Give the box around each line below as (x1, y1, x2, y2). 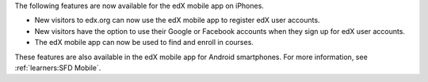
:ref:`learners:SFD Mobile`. (14, 63, 101, 73)
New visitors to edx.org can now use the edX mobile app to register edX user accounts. (34, 16, 320, 25)
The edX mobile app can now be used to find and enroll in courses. (34, 38, 254, 47)
